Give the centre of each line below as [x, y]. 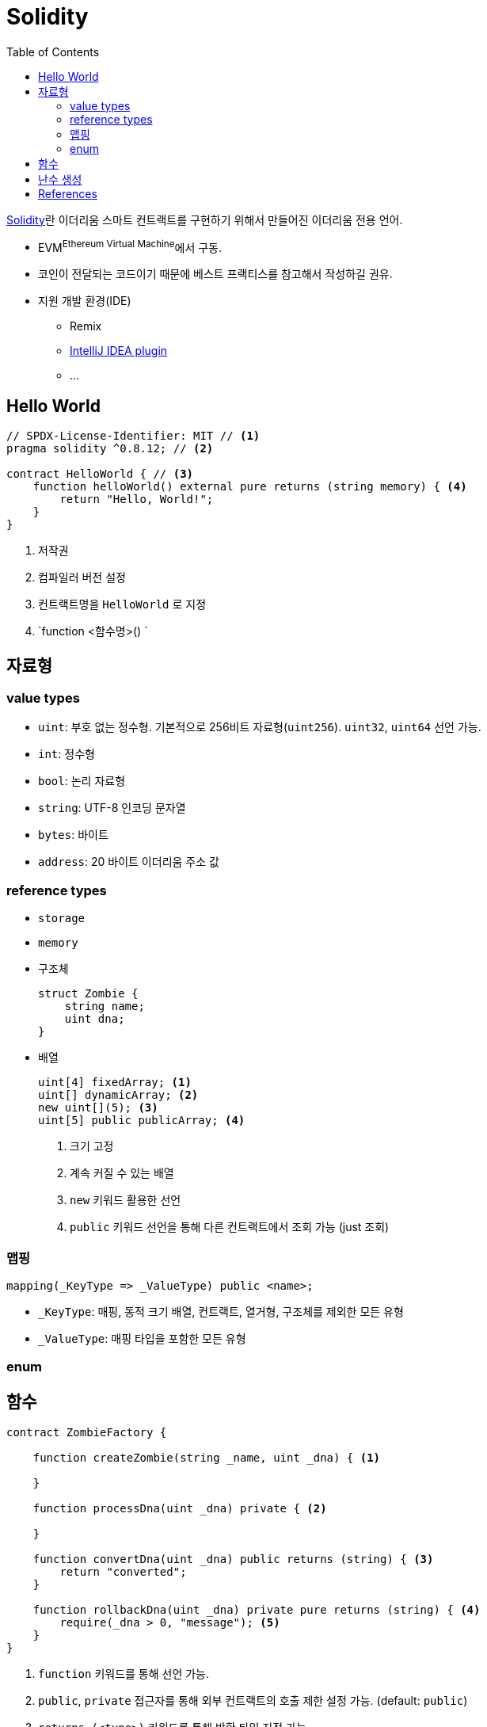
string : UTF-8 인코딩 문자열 [112, 808]
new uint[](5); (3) [98, 1108]
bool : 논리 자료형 [82, 781]
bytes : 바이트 [73, 835]
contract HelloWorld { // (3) [100, 474]
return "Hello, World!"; [137, 499]
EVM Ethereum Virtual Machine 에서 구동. [130, 246]
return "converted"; [123, 1572]
